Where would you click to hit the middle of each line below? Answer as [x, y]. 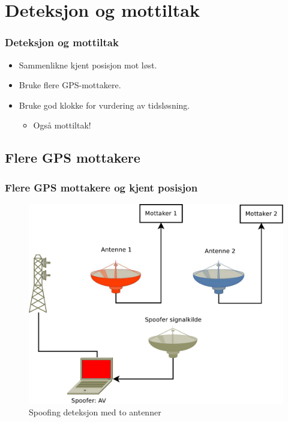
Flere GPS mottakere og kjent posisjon [101, 187]
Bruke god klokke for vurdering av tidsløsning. [104, 105]
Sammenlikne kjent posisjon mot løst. [88, 65]
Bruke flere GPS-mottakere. [70, 85]
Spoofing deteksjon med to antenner [95, 412]
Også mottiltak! [62, 125]
